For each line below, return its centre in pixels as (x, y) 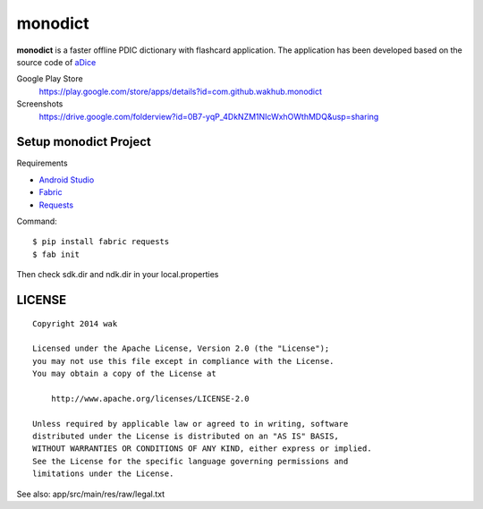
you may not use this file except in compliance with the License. (183, 361)
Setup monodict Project (84, 142)
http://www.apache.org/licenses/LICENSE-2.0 (150, 399)
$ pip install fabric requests (101, 242)
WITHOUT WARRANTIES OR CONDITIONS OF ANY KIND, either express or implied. (202, 449)
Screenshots (40, 104)
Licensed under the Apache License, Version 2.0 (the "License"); (181, 348)
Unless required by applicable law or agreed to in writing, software (191, 424)
